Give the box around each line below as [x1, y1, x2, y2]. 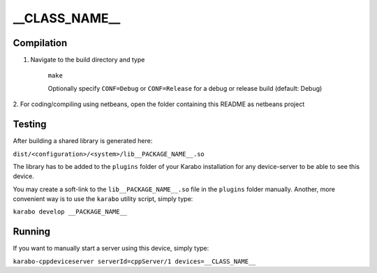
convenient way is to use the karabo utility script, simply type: [13, 195, 193, 203]
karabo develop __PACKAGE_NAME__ [13, 208, 128, 216]
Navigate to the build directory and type [30, 56, 145, 64]
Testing [13, 119, 47, 131]
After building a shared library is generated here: [13, 137, 153, 145]
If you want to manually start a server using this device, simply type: [13, 244, 209, 253]
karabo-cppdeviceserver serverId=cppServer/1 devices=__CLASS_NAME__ [13, 257, 256, 265]
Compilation [13, 37, 68, 49]
